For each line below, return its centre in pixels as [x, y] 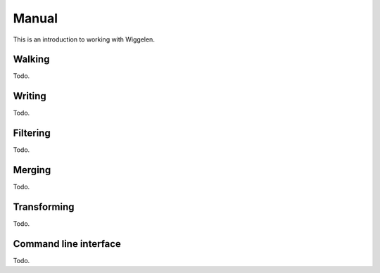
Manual [36, 18]
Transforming [44, 207]
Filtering [32, 133]
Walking [31, 59]
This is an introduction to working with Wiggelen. [84, 39]
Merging [32, 170]
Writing [30, 96]
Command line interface [67, 244]
